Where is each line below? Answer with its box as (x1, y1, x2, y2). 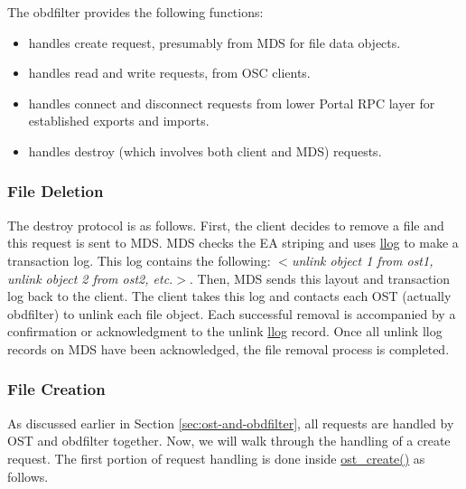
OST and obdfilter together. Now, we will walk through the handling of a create (7, 431, 451, 450)
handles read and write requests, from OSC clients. (28, 63, 311, 82)
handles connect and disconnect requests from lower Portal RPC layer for (28, 93, 435, 112)
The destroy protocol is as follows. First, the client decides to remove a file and (7, 215, 444, 234)
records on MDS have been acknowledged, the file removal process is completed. (7, 339, 450, 358)
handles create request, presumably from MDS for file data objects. (28, 33, 401, 52)
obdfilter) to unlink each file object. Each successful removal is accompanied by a (7, 304, 456, 323)
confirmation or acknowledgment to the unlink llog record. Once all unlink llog (7, 322, 443, 341)
